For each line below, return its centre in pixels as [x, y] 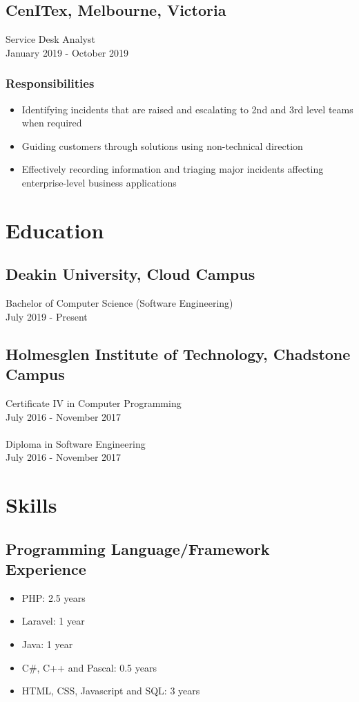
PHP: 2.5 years [54, 597]
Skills [31, 505]
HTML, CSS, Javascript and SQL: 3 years [111, 691]
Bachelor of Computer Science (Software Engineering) [119, 303]
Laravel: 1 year [53, 621]
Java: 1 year [47, 644]
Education [55, 230]
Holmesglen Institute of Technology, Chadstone [178, 353]
